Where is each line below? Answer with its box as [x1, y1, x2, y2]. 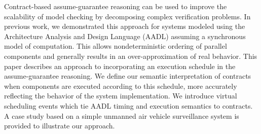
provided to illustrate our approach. [4, 120, 115, 131]
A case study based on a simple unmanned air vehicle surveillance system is [4, 110, 239, 121]
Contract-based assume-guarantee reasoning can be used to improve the [4, 1, 227, 11]
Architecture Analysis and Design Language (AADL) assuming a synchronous [4, 30, 246, 41]
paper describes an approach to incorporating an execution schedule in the [4, 60, 236, 71]
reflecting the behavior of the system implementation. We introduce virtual [4, 90, 237, 101]
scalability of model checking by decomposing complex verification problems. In [4, 11, 251, 21]
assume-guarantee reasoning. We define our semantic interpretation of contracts [4, 71, 251, 81]
